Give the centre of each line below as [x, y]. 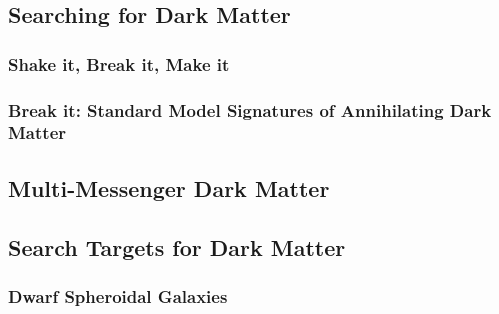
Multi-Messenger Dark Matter [169, 187]
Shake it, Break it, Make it [119, 63]
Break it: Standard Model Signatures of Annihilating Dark [250, 109]
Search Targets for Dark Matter [177, 246]
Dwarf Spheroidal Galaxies [118, 295]
